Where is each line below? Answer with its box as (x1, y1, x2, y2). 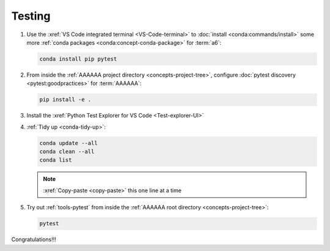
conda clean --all (39, 148, 95, 155)
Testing (11, 9, 51, 23)
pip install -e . (39, 96, 92, 103)
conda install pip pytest (39, 55, 117, 62)
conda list (39, 157, 72, 163)
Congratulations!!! (11, 236, 56, 243)
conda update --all (39, 140, 98, 146)
